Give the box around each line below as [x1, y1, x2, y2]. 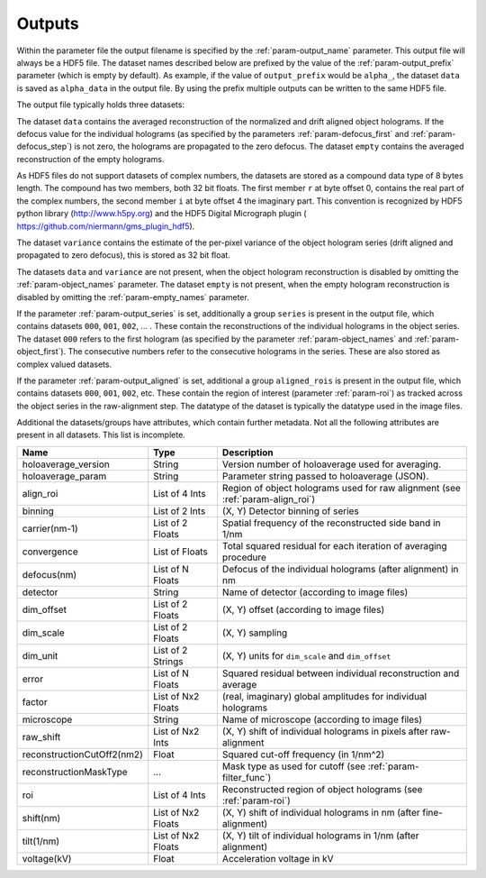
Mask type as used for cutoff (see [221, 760, 366, 773]
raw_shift [22, 730, 61, 743]
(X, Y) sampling [221, 626, 288, 639]
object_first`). [16, 346, 67, 357]
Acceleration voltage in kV [221, 852, 334, 864]
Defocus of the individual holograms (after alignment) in [221, 562, 459, 575]
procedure [221, 551, 267, 563]
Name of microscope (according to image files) [221, 713, 423, 726]
